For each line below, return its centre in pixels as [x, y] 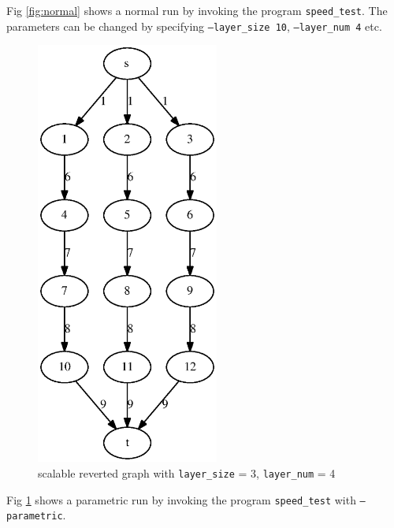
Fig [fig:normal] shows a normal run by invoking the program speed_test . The [197, 10]
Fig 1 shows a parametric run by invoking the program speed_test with [181, 499]
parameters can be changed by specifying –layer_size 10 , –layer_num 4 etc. [194, 26]
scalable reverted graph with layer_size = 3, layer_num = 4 [187, 472]
